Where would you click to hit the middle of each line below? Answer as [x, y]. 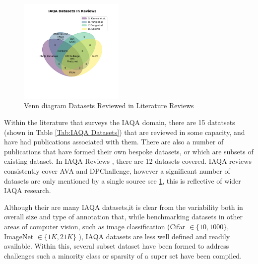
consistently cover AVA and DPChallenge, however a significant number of [117, 170]
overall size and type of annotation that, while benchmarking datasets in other [124, 217]
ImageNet [19, 236]
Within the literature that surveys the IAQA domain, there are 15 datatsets [120, 122]
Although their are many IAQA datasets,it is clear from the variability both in [124, 207]
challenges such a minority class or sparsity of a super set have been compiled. [123, 255]
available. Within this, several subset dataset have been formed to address [117, 246]
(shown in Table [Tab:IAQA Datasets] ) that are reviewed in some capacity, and [125, 132]
